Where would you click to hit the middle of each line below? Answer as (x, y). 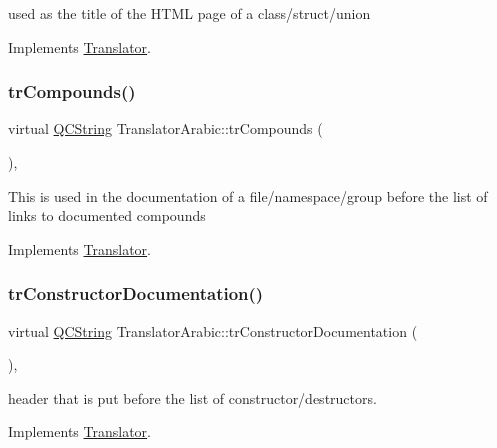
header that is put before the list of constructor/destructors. (192, 397)
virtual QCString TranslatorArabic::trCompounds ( (165, 128)
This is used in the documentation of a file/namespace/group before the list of (248, 195)
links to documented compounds (107, 215)
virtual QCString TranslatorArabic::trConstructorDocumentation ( (213, 330)
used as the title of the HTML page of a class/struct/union (189, 13)
